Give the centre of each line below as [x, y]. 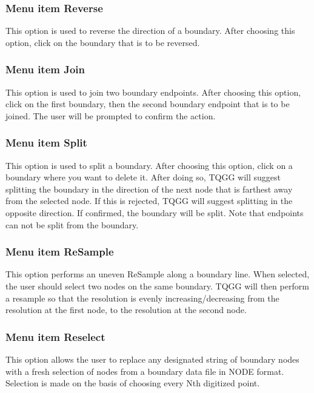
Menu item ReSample [60, 252]
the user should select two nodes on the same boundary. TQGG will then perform [157, 286]
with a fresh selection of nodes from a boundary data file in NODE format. [145, 371]
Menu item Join [45, 69]
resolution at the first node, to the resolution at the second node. [126, 310]
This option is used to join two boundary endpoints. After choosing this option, [153, 92]
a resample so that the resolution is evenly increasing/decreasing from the [142, 298]
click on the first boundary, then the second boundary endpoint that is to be [148, 104]
